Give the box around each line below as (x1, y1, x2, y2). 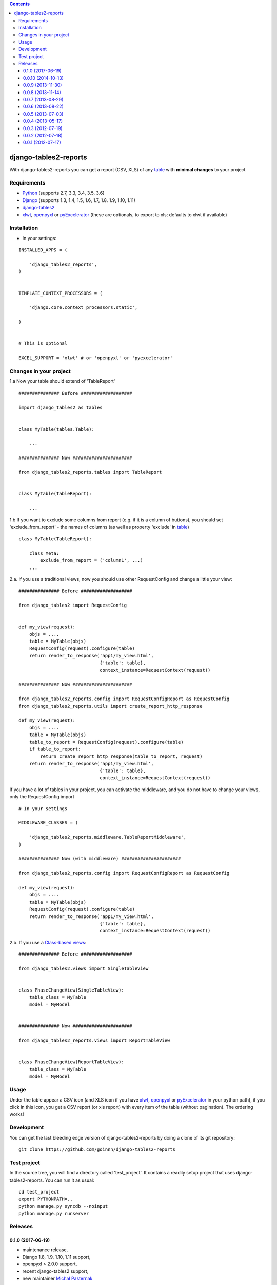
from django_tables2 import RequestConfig (18, 602, 127, 609)
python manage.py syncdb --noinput (18, 1203, 108, 1209)
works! (9, 1111, 24, 1117)
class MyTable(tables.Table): (18, 426, 95, 432)
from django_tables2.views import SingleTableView (18, 965, 149, 971)
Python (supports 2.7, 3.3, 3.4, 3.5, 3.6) (22, 190, 105, 196)
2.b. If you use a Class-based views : (9, 939, 87, 945)
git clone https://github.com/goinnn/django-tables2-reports (18, 1147, 175, 1152)
